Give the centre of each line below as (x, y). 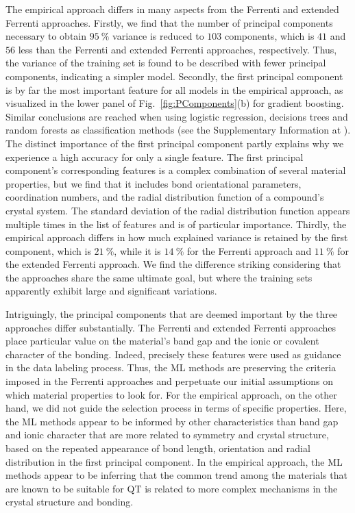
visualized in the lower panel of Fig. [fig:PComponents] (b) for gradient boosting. (175, 103)
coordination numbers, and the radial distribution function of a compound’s (165, 197)
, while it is (137, 250)
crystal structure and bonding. (70, 502)
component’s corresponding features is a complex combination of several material (176, 170)
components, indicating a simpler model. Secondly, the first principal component (174, 76)
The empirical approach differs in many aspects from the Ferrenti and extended (172, 9)
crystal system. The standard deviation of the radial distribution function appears (178, 210)
